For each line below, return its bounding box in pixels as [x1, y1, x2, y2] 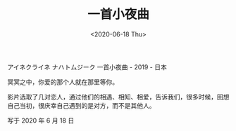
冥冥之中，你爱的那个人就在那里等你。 [7, 78, 118, 86]
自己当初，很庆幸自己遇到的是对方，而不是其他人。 [7, 101, 156, 109]
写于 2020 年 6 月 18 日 [7, 116, 75, 125]
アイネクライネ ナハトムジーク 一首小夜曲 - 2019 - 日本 [7, 62, 167, 71]
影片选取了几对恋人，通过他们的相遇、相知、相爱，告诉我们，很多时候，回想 [7, 92, 230, 101]
